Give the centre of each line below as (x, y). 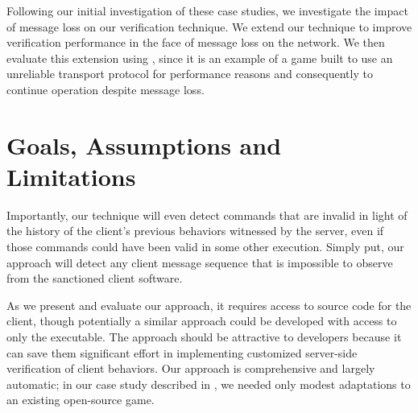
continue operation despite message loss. (106, 89)
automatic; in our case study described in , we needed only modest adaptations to (209, 384)
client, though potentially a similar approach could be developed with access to (202, 321)
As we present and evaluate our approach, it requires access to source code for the (209, 305)
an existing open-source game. (81, 400)
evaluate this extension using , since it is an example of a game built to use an (200, 58)
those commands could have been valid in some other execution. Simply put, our (205, 247)
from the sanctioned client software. (95, 278)
